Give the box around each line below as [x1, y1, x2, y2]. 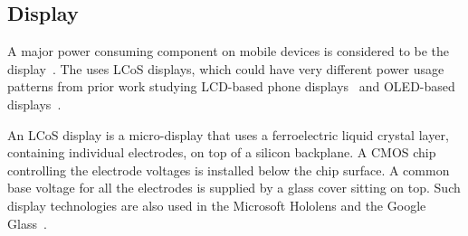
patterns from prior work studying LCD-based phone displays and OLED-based [7, 77, 455, 96]
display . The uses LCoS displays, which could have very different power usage [7, 59, 444, 78]
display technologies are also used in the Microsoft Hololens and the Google [7, 195, 426, 214]
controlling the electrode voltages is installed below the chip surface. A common [7, 160, 450, 179]
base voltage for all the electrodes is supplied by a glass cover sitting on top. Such [7, 178, 461, 197]
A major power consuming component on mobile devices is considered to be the [7, 42, 450, 61]
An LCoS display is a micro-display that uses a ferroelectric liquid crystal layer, [7, 125, 449, 144]
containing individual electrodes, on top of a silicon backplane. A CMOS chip [7, 143, 436, 162]
